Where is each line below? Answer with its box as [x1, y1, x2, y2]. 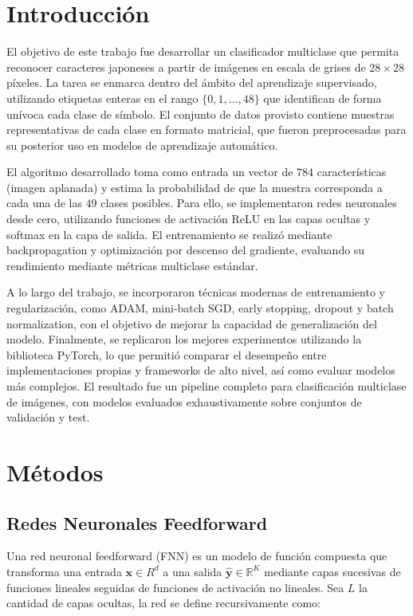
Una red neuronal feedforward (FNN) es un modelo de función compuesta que [6, 547, 387, 564]
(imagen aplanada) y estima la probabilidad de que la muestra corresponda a [6, 179, 383, 195]
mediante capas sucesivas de [264, 563, 401, 579]
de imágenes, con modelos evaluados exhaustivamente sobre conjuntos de [6, 393, 362, 410]
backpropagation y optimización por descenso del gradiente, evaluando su [6, 241, 365, 258]
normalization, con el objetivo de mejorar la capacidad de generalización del [6, 315, 377, 332]
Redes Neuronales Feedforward [6, 510, 268, 535]
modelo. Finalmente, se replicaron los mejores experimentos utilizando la [6, 331, 362, 347]
